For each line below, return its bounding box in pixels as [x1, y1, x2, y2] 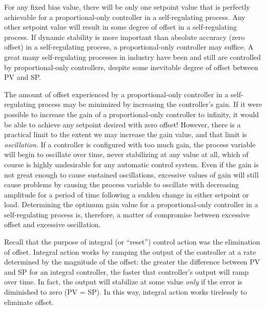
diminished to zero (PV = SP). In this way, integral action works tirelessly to [4, 286, 247, 297]
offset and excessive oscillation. [4, 219, 101, 230]
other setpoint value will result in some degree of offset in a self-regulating [4, 21, 237, 32]
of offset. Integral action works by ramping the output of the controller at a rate [4, 246, 256, 257]
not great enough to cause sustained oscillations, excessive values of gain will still [4, 169, 259, 180]
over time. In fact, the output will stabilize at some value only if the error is [4, 276, 242, 287]
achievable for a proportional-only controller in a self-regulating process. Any [4, 11, 245, 22]
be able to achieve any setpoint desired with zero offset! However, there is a [4, 119, 241, 129]
